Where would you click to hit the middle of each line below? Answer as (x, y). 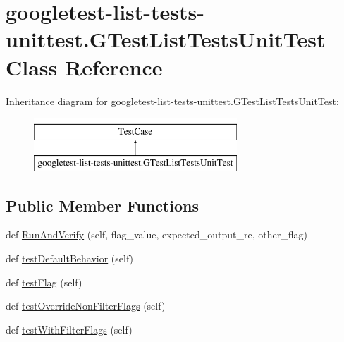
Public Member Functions (102, 205)
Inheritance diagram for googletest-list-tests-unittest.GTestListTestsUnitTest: (172, 100)
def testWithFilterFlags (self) (69, 329)
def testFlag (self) (44, 282)
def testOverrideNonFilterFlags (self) (86, 306)
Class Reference (84, 67)
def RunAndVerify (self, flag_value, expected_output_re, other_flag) (156, 234)
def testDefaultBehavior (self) (70, 258)
